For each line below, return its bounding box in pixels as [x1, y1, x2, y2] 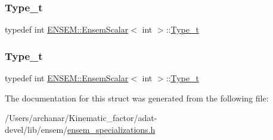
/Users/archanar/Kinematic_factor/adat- [5, 112, 157, 124]
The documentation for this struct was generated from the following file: [5, 91, 269, 104]
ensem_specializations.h [67, 123, 156, 135]
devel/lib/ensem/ [5, 123, 68, 135]
